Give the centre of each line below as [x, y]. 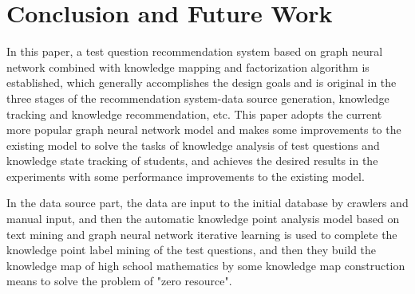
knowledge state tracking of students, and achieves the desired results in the [192, 161]
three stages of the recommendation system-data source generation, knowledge [198, 98]
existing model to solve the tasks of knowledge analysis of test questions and [193, 145]
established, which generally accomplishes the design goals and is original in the [202, 82]
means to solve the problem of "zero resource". [119, 281]
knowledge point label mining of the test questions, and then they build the [192, 250]
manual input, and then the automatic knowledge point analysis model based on [203, 219]
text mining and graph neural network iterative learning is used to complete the [202, 234]
